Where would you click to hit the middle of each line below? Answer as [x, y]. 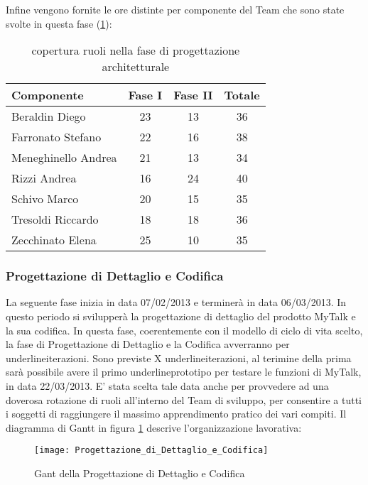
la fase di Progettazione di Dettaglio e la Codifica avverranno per [148, 344]
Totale [242, 95]
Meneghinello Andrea [64, 158]
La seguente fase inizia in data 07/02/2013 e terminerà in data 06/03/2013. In [176, 302]
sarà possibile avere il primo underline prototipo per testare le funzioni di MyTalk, [184, 372]
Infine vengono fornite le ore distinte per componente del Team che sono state [175, 9]
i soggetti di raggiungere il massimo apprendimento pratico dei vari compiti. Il [176, 414]
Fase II [193, 95]
